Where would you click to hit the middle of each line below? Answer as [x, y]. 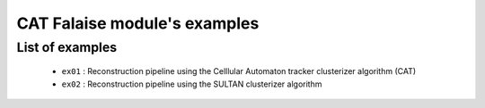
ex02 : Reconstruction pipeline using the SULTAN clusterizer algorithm [192, 84]
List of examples [67, 47]
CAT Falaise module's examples [138, 23]
